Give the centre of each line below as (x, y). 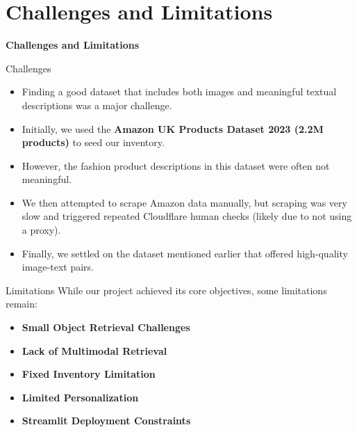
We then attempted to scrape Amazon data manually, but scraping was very (184, 202)
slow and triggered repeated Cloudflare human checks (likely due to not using (187, 216)
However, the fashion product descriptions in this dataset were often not (176, 165)
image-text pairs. (58, 267)
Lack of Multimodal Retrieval (94, 350)
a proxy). (41, 230)
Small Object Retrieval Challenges (106, 327)
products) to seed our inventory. (93, 142)
